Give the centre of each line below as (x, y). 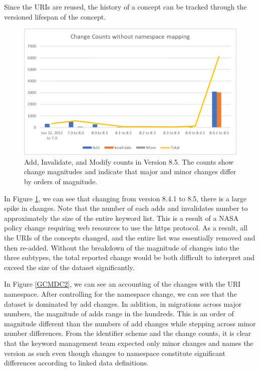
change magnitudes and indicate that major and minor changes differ (130, 171)
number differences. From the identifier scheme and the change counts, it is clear (127, 333)
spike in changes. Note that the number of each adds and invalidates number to (126, 208)
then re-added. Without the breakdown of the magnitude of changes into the (122, 247)
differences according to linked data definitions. (76, 363)
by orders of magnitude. (61, 181)
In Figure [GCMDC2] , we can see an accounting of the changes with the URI (122, 284)
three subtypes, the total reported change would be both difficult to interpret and (129, 257)
